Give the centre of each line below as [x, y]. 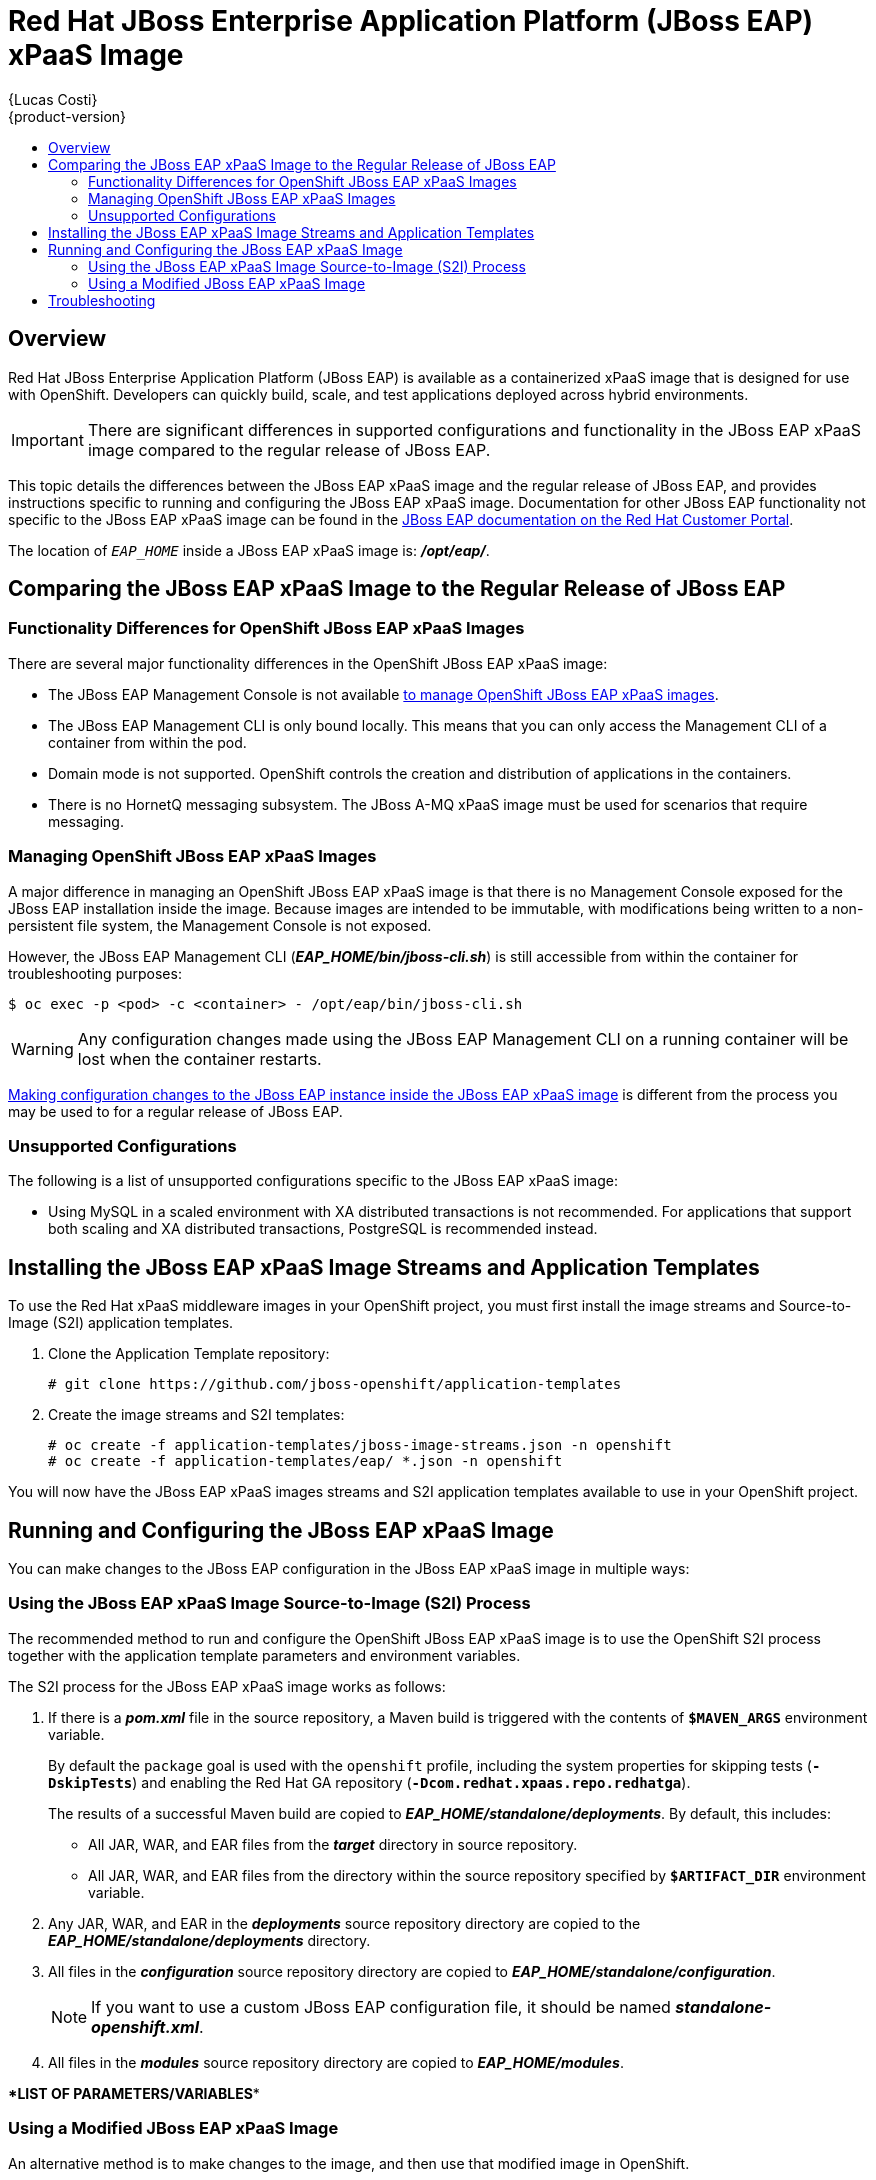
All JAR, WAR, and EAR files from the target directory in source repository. [333, 1844]
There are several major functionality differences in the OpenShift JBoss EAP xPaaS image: [308, 663]
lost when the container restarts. [199, 1058]
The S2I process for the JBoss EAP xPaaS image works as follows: [227, 1686]
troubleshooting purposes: [95, 973]
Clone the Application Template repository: [189, 1354]
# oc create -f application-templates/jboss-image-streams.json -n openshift [360, 1445]
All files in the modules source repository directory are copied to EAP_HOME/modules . [336, 2062]
